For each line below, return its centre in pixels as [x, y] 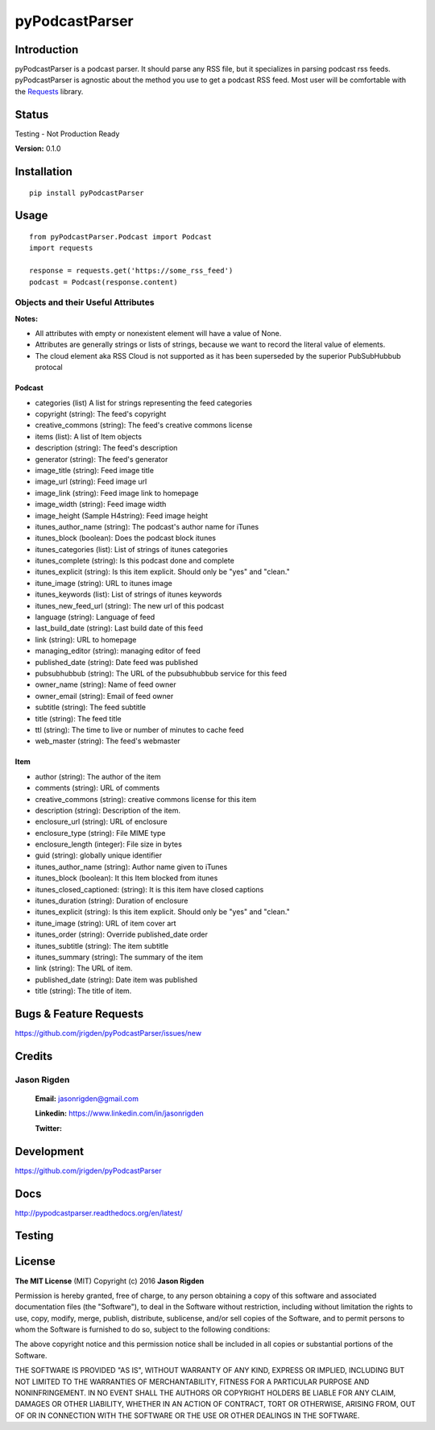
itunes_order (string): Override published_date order [122, 934]
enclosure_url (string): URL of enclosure [101, 821]
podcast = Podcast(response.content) [104, 282]
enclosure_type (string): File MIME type [100, 833]
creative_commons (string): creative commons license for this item [146, 799]
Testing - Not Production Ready [67, 134]
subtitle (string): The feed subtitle [91, 707]
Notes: [27, 318]
